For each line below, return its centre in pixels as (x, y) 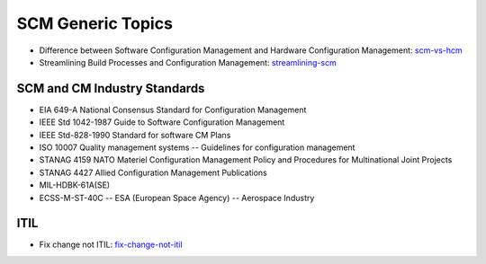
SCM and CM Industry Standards (111, 88)
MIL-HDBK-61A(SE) (75, 185)
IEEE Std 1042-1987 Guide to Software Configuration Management (162, 122)
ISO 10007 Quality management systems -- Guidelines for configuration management (197, 147)
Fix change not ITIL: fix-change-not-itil (111, 245)
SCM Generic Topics (94, 23)
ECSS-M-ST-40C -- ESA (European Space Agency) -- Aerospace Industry (177, 198)
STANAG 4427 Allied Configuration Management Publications (153, 172)
